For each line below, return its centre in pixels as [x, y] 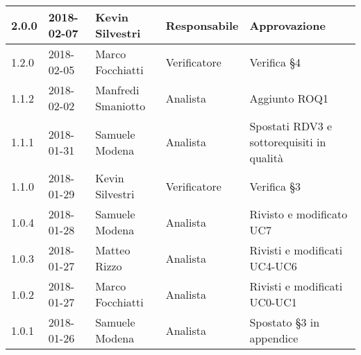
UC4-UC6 [273, 266]
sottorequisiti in [288, 142]
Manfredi [117, 90]
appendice [274, 338]
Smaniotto [120, 106]
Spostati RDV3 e [291, 126]
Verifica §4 [275, 62]
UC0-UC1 [273, 302]
